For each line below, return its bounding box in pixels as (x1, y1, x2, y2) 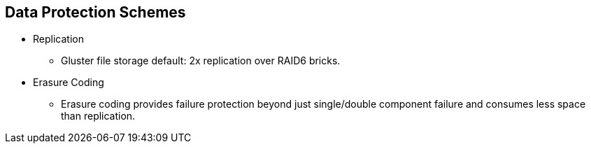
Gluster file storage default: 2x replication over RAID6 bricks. (61, 55, 341, 67)
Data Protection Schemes (5, 3, 186, 21)
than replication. (61, 110, 136, 122)
